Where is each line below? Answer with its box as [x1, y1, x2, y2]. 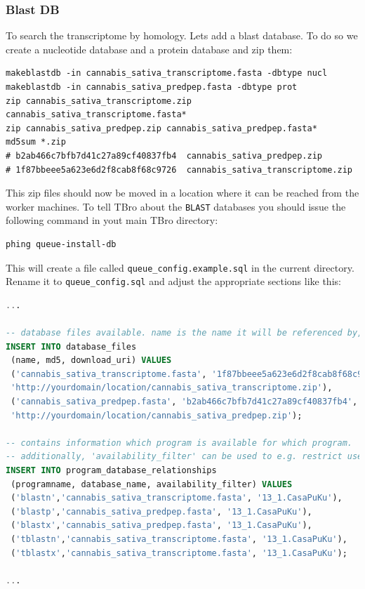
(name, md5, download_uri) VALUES [11, 355, 172, 366]
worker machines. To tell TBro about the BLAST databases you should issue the [6, 199, 346, 213]
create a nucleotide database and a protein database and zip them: [6, 41, 293, 56]
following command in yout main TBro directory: [6, 213, 218, 227]
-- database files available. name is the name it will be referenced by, [6, 328, 363, 338]
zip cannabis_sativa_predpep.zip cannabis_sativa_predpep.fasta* [6, 123, 317, 133]
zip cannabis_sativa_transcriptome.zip [6, 95, 192, 106]
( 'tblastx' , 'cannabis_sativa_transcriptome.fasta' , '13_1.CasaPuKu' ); [11, 548, 347, 558]
